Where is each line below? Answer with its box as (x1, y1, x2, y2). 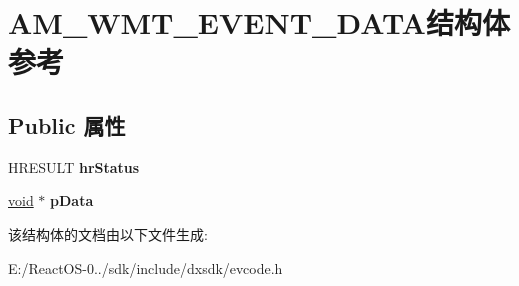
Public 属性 (8, 109, 126, 140)
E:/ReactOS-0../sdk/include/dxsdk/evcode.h (8, 257, 283, 278)
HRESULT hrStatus (8, 156, 140, 177)
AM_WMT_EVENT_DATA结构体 (8, 2, 510, 43)
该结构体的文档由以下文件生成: (8, 223, 208, 244)
